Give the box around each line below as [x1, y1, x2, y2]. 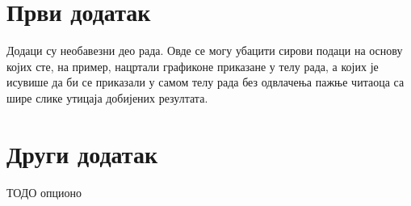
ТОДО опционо [6, 183, 82, 200]
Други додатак [6, 137, 158, 170]
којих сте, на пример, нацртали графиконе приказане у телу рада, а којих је [6, 57, 379, 74]
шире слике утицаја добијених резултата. [6, 89, 208, 106]
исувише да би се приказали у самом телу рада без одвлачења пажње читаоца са [6, 74, 405, 90]
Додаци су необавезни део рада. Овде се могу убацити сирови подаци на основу [6, 42, 403, 59]
